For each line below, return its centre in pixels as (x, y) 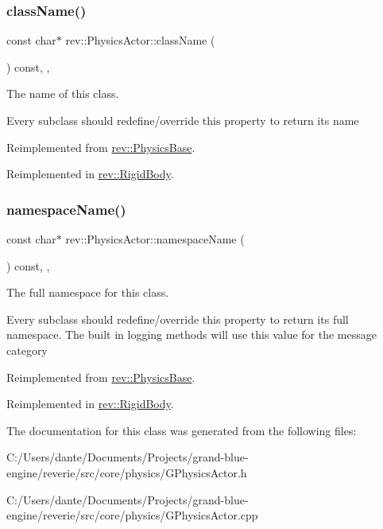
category (27, 350)
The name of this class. (63, 93)
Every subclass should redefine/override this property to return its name (183, 120)
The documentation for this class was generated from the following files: (182, 430)
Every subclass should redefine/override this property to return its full (178, 319)
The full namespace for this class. (88, 292)
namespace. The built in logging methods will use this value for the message (191, 335)
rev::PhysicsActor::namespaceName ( (155, 239)
